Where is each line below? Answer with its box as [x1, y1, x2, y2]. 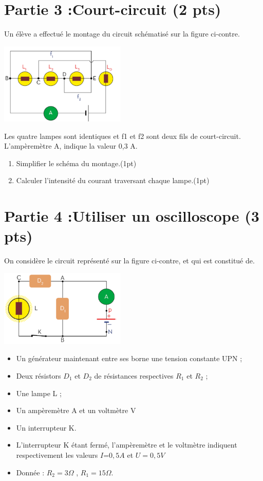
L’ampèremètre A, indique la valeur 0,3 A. [4, 140, 138, 151]
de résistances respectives [94, 370, 174, 381]
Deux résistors [16, 370, 61, 381]
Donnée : [16, 467, 45, 477]
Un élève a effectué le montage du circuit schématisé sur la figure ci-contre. [4, 28, 240, 39]
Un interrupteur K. [16, 422, 77, 433]
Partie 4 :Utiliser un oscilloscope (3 [4, 205, 259, 226]
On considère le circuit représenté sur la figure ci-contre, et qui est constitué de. [4, 255, 255, 266]
